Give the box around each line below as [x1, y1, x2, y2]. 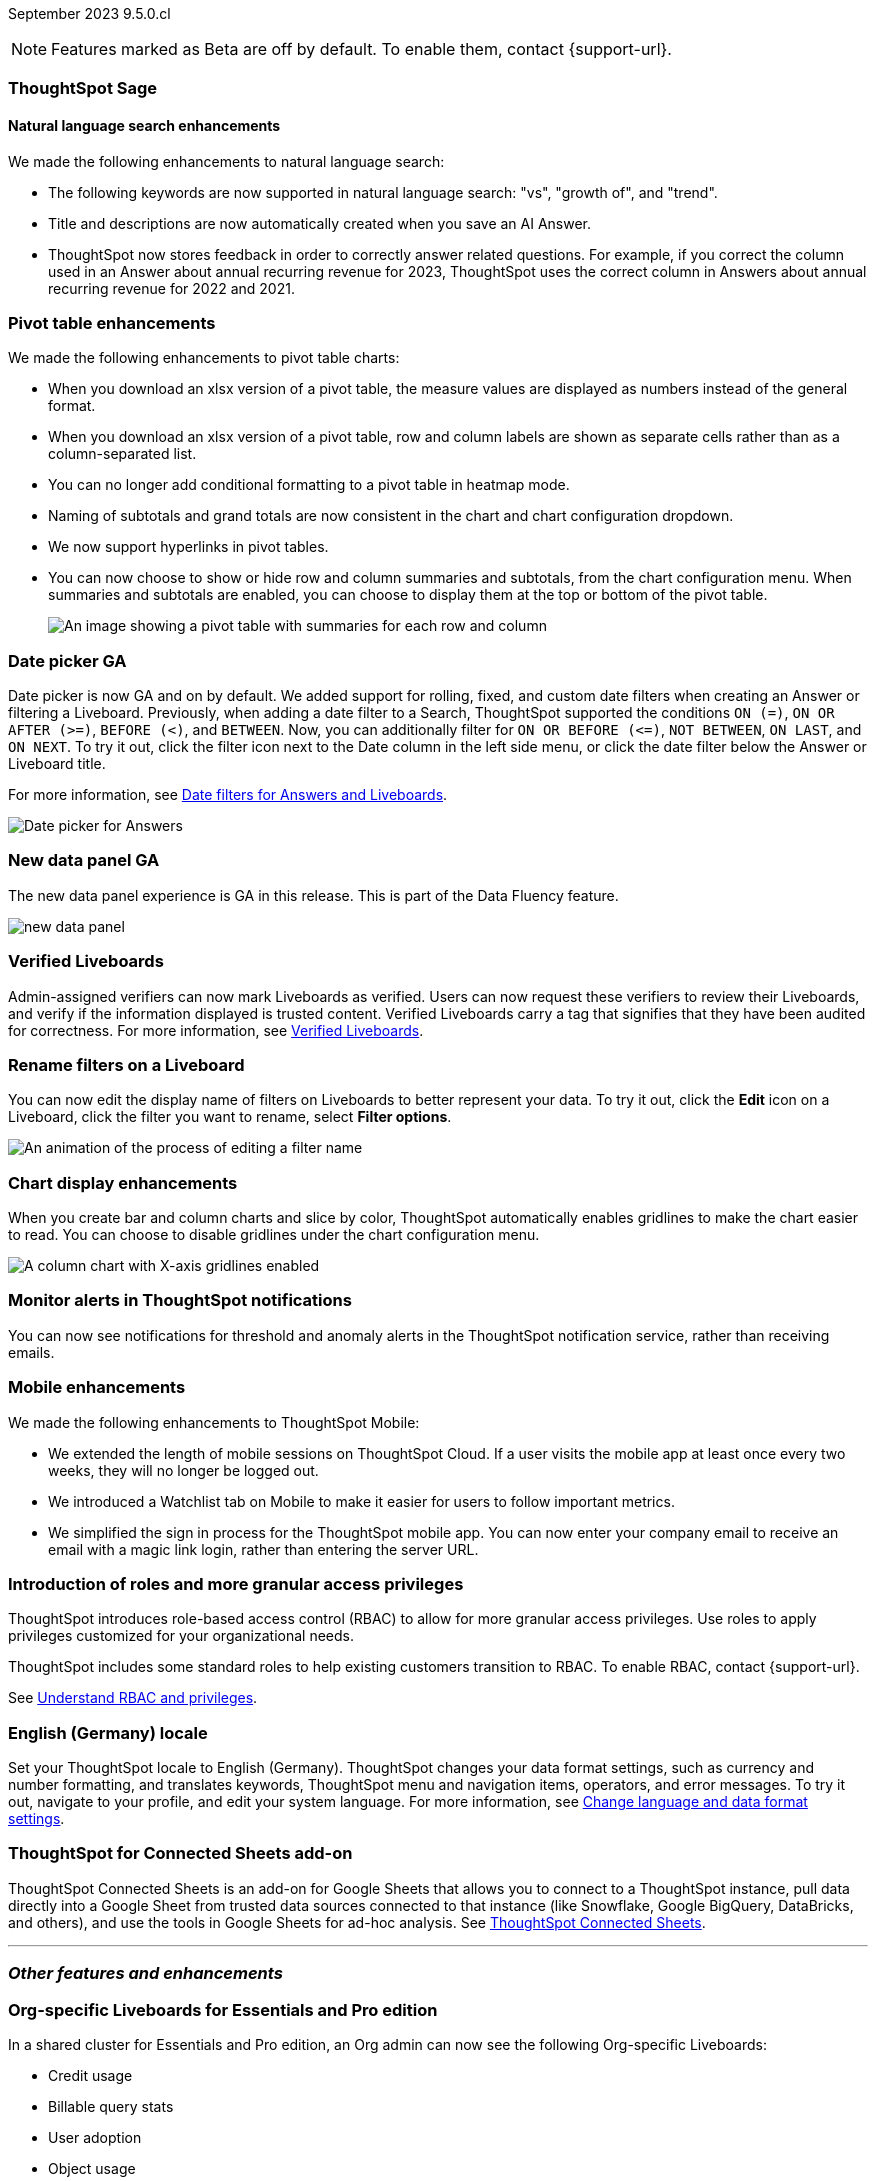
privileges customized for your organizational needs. [8, 1627, 355, 1645]
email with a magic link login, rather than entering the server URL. [48, 1540, 479, 1558]
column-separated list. [48, 445, 197, 463]
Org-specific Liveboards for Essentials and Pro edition [8, 1999, 438, 2020]
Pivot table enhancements [8, 312, 216, 333]
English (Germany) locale [8, 1722, 208, 1743]
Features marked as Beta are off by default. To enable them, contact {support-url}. [51, 39, 672, 59]
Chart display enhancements [8, 1172, 238, 1193]
